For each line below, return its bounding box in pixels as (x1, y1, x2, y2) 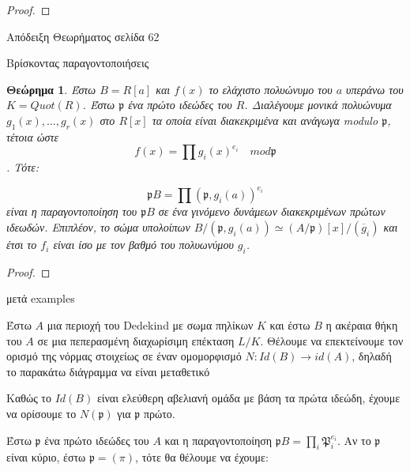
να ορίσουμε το (6, 405, 77, 421)
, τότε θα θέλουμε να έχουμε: (135, 449, 269, 465)
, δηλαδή (352, 348, 392, 364)
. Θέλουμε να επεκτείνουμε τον (260, 332, 404, 349)
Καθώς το (6, 390, 51, 406)
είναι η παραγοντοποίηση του (6, 203, 137, 220)
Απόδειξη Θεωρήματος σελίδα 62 (6, 28, 160, 44)
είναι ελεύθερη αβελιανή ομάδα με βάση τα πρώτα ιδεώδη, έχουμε (96, 390, 401, 406)
